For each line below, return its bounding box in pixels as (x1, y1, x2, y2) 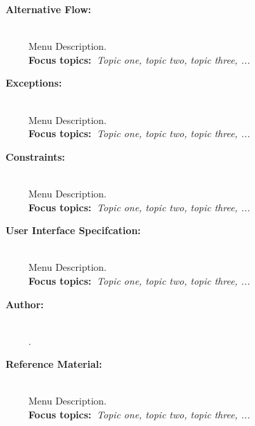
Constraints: (6, 149, 65, 163)
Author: (6, 296, 44, 311)
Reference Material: (6, 357, 103, 371)
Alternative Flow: (6, 2, 91, 16)
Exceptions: (6, 76, 62, 90)
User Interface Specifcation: (6, 223, 141, 238)
